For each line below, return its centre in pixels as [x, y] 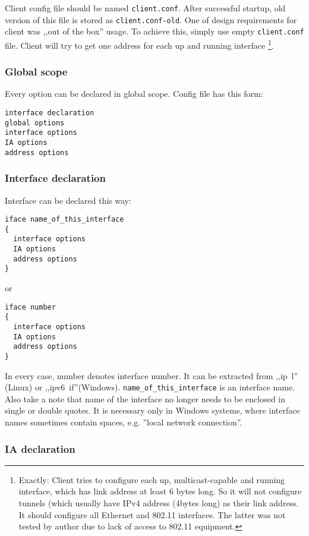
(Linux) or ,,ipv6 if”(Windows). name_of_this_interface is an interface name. [150, 387]
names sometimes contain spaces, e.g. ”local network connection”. [124, 422]
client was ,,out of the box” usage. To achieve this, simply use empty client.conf [154, 31]
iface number [30, 307]
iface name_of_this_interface [64, 220]
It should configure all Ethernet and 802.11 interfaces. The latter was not [152, 514]
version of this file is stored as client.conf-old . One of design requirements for [151, 19]
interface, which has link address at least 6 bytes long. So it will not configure [160, 491]
